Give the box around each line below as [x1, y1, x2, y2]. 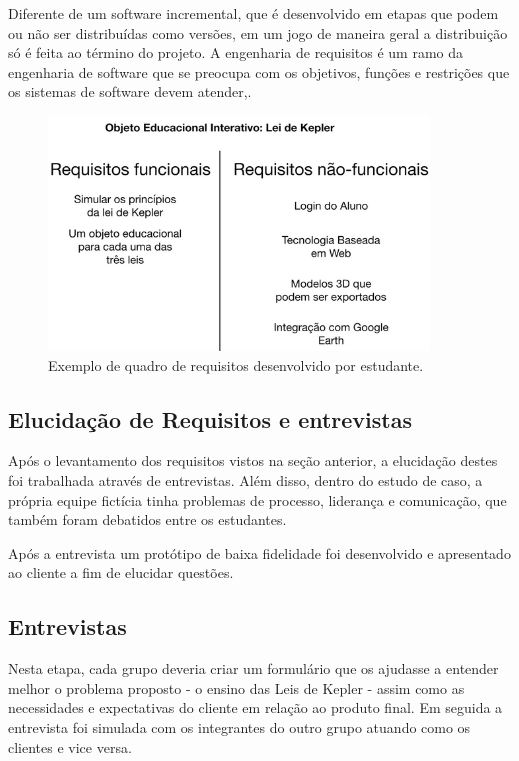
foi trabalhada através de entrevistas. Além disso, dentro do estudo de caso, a [8, 469, 483, 490]
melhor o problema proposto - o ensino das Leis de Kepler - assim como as [8, 677, 465, 698]
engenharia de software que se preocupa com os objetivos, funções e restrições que [8, 61, 510, 82]
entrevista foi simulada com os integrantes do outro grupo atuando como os [8, 716, 471, 737]
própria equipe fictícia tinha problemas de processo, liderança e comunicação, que [8, 489, 507, 510]
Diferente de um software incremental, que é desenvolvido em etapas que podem [8, 3, 499, 23]
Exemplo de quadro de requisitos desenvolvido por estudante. [48, 354, 424, 375]
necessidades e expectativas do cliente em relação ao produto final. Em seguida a [8, 697, 503, 718]
